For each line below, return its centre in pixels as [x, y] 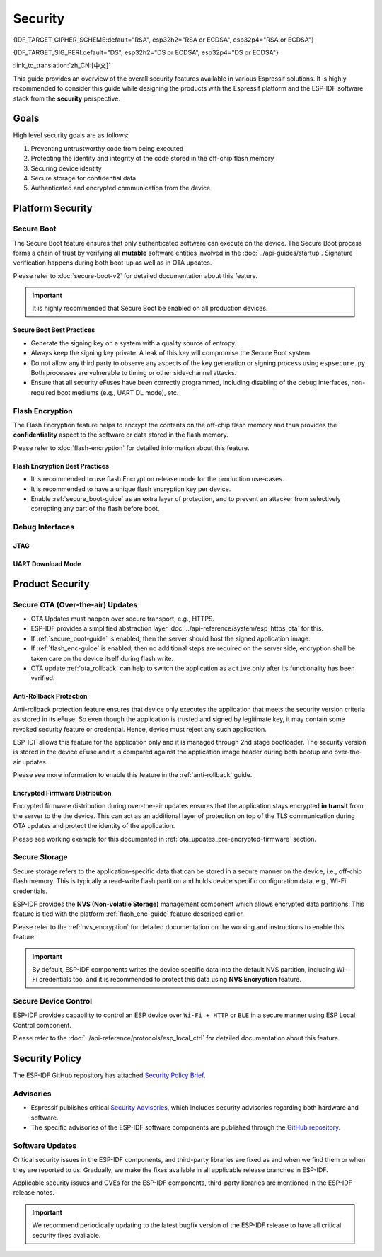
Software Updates [45, 1145]
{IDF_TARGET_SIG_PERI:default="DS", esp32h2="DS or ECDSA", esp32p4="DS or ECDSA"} [146, 52]
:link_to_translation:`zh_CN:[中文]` [62, 65]
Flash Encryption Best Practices [61, 466]
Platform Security [53, 208]
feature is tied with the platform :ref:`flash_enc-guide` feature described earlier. [128, 914]
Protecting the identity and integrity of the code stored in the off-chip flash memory [152, 159]
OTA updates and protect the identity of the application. [94, 826]
